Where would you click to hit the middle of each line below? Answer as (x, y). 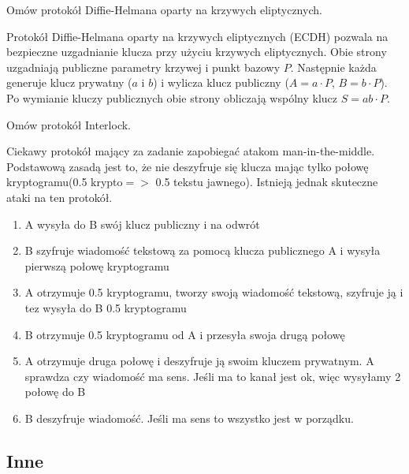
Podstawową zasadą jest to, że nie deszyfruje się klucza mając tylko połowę (188, 166)
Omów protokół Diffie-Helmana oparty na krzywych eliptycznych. (164, 9)
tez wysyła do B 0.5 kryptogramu (106, 307)
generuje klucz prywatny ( (69, 82)
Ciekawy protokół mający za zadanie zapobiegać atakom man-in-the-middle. (191, 151)
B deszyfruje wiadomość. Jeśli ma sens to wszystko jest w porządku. (189, 418)
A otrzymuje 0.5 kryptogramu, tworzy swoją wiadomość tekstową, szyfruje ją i (214, 292)
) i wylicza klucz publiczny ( (221, 82)
